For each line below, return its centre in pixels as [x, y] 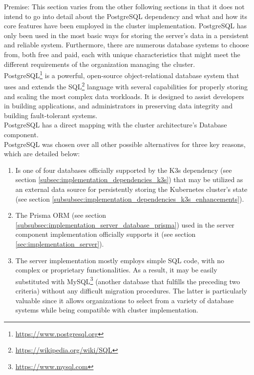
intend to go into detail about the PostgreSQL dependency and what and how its [126, 16]
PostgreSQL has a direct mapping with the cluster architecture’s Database [116, 125]
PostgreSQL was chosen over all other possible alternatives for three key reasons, [125, 144]
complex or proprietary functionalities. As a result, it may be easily [116, 270]
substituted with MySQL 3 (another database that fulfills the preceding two [128, 280]
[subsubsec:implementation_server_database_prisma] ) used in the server [125, 224]
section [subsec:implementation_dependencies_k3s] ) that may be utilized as [129, 179]
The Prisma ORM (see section [61, 215]
